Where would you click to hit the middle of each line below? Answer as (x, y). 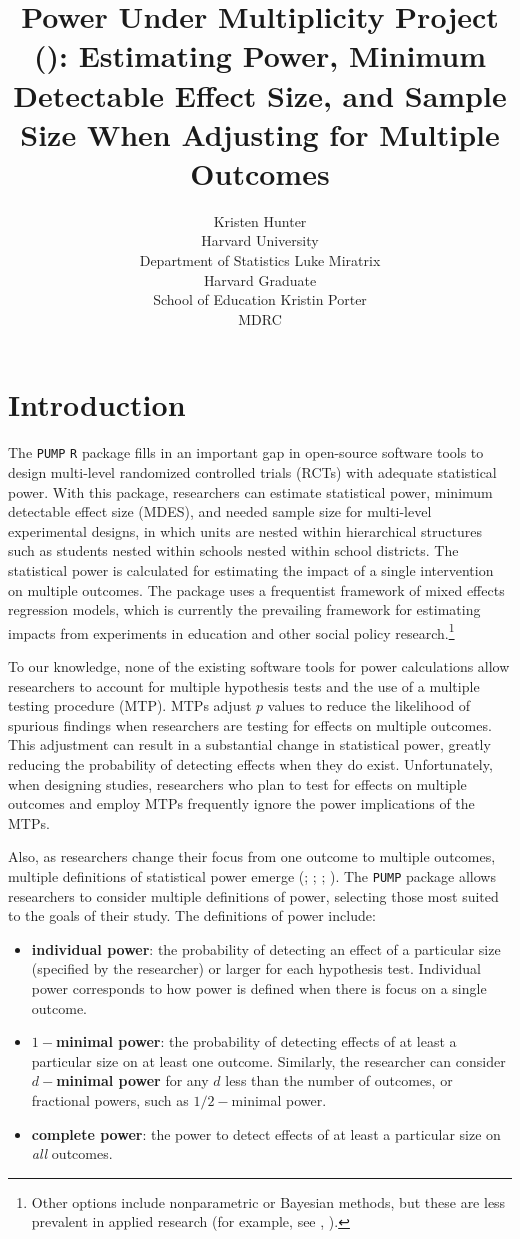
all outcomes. (72, 1153)
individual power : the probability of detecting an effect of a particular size (266, 948)
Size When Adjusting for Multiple (260, 133)
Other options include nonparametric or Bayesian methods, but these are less (268, 1201)
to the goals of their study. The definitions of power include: (192, 915)
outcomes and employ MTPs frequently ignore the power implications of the (241, 803)
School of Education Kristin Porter (260, 299)
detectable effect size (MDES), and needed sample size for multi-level (220, 511)
